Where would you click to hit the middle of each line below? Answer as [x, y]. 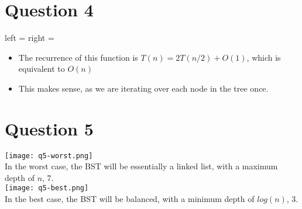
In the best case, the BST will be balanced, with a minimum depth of [130, 199]
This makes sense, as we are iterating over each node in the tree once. [143, 88]
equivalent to [42, 69]
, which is [264, 57]
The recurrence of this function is [78, 57]
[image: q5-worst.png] [49, 156]
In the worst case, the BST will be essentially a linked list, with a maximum [141, 166]
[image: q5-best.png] [47, 188]
